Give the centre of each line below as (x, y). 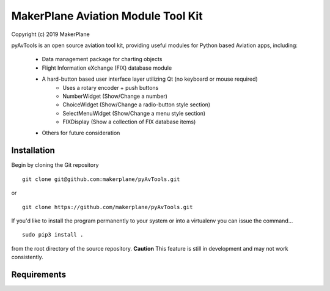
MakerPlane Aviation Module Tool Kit (107, 16)
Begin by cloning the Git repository (55, 165)
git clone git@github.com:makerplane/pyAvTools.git (101, 179)
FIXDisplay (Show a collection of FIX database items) (129, 122)
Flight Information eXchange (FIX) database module (107, 68)
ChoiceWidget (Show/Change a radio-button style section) (137, 105)
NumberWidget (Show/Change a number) (115, 96)
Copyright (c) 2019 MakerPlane (50, 34)
